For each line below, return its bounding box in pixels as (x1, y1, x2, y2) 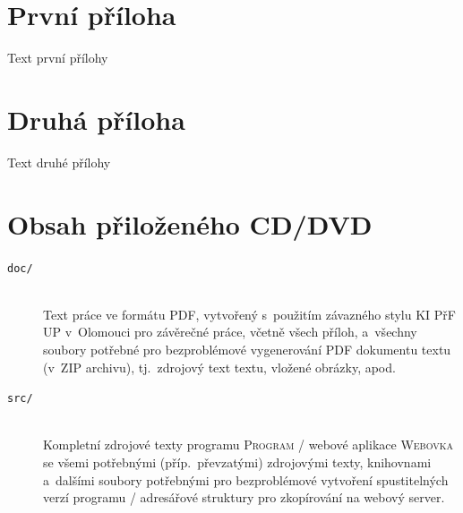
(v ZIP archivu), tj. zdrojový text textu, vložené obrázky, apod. (43, 357, 396, 376)
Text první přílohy (7, 48, 108, 67)
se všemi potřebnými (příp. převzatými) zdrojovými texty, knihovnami (43, 453, 432, 472)
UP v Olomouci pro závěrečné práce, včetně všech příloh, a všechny (43, 322, 417, 341)
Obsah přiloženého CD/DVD (7, 205, 373, 242)
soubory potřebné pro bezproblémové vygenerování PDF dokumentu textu (43, 340, 451, 358)
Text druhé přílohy (7, 152, 111, 171)
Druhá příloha (7, 100, 185, 137)
